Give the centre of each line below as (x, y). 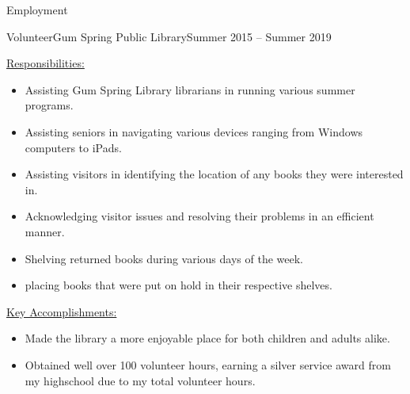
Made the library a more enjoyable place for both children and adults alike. (207, 338)
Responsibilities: (46, 63)
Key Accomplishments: (62, 311)
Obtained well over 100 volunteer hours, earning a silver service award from (208, 364)
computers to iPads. (73, 147)
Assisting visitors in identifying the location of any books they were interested (214, 174)
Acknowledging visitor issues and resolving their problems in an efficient (199, 216)
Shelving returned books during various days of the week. (164, 258)
